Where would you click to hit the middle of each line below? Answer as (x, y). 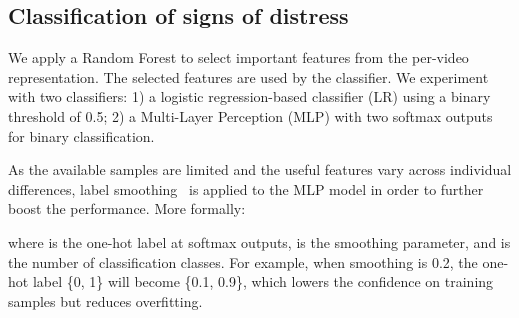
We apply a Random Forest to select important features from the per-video (238, 57)
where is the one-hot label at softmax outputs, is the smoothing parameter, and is (259, 241)
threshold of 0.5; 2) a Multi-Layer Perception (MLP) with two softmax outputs (250, 115)
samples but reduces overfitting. (105, 300)
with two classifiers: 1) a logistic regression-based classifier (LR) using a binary (249, 96)
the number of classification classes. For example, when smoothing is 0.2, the (243, 261)
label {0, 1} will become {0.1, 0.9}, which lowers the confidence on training (263, 281)
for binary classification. (81, 135)
